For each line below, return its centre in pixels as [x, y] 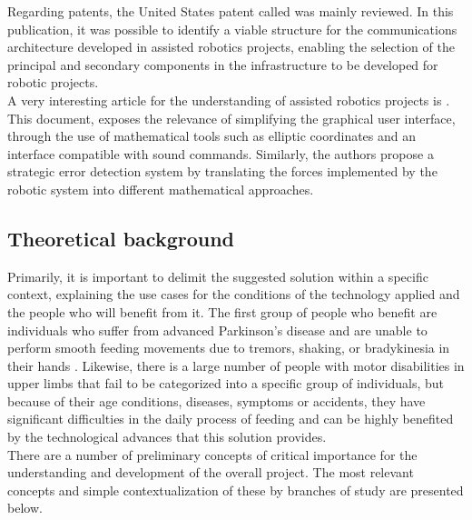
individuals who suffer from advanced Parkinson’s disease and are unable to [217, 330]
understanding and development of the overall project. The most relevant [211, 472]
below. [25, 508]
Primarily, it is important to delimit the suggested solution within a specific [218, 276]
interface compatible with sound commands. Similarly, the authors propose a [221, 153]
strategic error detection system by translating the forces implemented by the [222, 171]
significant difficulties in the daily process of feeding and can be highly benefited [231, 419]
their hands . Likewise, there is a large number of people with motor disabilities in [236, 365]
